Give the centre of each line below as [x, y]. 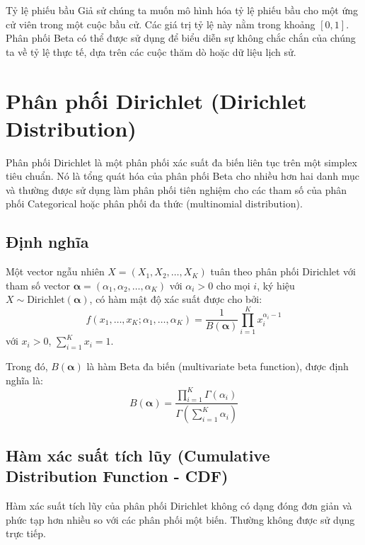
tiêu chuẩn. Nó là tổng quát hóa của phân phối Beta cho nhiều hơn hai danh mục [182, 176]
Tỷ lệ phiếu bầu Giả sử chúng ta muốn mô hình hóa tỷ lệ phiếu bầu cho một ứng [182, 10]
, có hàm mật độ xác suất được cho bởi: [176, 299]
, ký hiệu [276, 285]
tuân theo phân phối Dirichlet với [283, 271]
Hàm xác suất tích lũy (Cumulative [138, 455]
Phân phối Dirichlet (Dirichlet [156, 100]
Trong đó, [27, 366]
